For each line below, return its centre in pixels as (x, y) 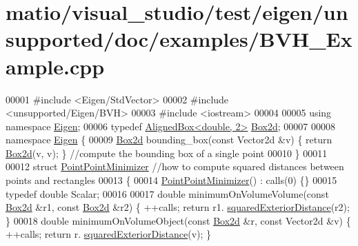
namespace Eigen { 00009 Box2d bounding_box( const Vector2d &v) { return (169, 140)
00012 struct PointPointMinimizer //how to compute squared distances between (175, 166)
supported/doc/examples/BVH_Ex (179, 39)
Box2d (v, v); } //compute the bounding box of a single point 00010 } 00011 (167, 153)
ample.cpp (55, 66)
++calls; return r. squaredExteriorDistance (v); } (109, 234)
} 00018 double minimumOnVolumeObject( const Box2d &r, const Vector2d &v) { (178, 220)
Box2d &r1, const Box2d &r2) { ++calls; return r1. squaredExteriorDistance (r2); (178, 207)
